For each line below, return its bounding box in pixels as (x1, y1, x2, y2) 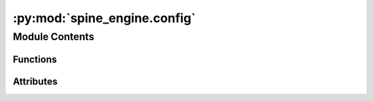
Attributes (12, 75, 58, 87)
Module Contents (12, 30, 95, 43)
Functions (12, 53, 57, 65)
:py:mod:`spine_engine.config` (12, 10, 196, 26)
